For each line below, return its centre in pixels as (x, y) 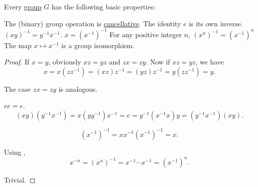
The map (18, 45)
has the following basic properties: (104, 6)
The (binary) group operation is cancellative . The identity (93, 23)
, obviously (65, 62)
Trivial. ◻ (20, 179)
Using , (15, 152)
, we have (210, 62)
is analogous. (78, 89)
